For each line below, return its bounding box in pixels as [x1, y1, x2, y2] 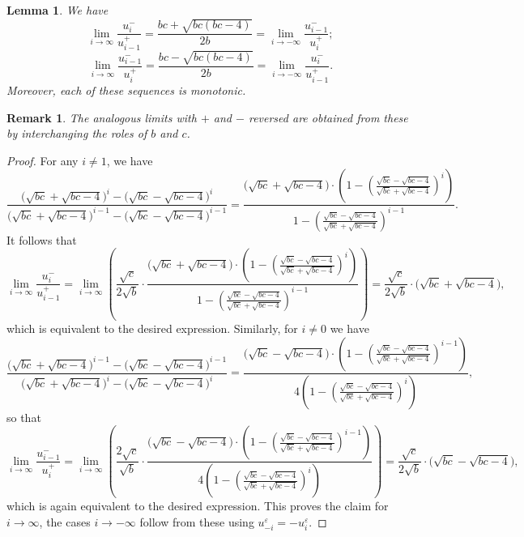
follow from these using [139, 513, 254, 530]
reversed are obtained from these [248, 109, 408, 126]
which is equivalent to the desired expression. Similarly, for [6, 320, 298, 337]
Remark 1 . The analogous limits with [6, 109, 197, 126]
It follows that [6, 231, 77, 248]
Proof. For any [6, 151, 79, 168]
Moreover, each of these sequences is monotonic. [6, 81, 246, 98]
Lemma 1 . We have [6, 2, 109, 18]
